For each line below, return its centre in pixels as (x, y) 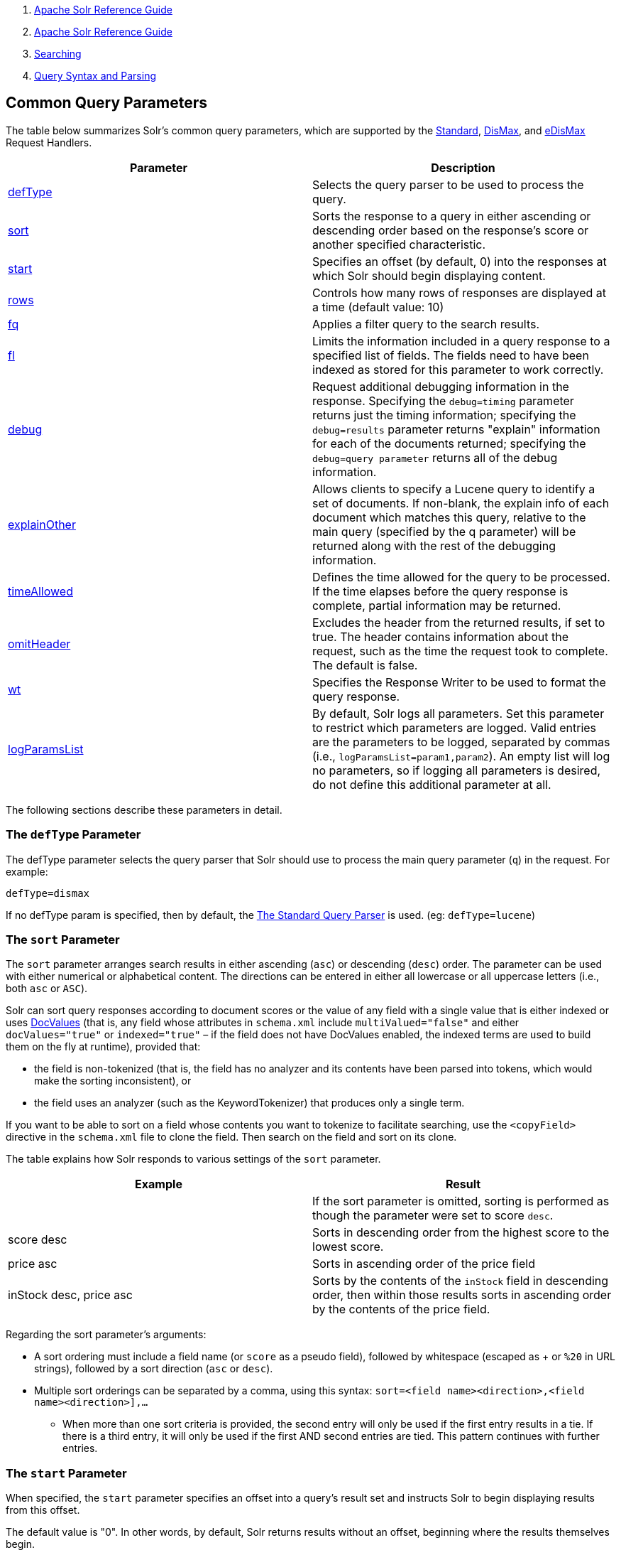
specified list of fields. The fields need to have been (451, 355)
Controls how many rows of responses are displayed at (460, 292)
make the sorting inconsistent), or (113, 1081)
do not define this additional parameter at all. (432, 784)
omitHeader (39, 644)
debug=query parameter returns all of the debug (435, 457)
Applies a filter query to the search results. (426, 324)
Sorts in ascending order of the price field (424, 1264)
